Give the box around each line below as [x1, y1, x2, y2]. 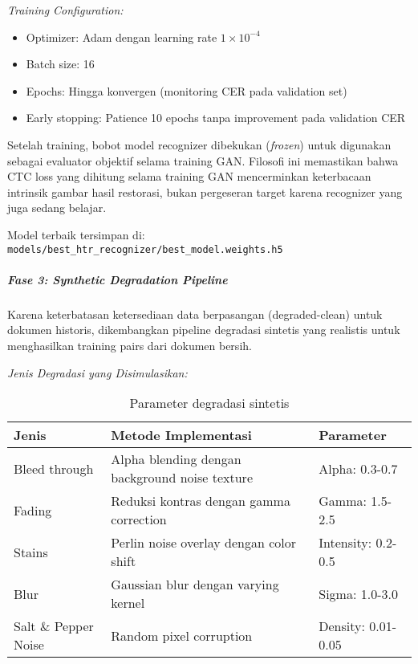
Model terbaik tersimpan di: [7, 226, 145, 242]
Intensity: [319, 533, 372, 552]
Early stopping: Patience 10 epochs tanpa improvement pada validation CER [26, 109, 406, 126]
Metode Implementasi [111, 426, 252, 445]
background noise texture [111, 468, 253, 487]
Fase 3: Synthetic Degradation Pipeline [7, 271, 228, 287]
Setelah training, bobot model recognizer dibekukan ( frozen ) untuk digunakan [7, 136, 392, 153]
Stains [14, 542, 48, 561]
